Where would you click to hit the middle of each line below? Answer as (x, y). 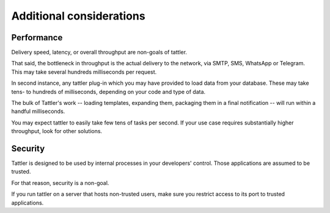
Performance (37, 38)
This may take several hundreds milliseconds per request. (84, 72)
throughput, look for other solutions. (57, 131)
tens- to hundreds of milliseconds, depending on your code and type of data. (108, 92)
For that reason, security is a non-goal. (60, 182)
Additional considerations (79, 16)
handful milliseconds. (38, 111)
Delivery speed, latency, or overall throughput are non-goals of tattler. (99, 52)
